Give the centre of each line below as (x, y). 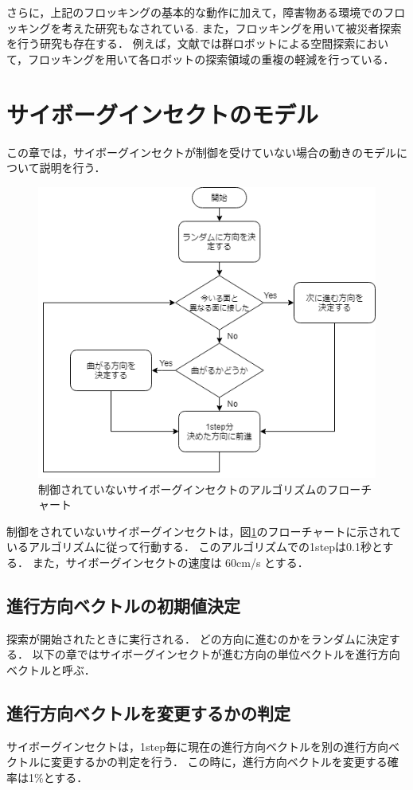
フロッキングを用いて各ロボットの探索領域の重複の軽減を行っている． (211, 59)
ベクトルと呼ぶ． (51, 669)
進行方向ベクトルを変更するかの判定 (148, 712)
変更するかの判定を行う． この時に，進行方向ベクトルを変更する (219, 762)
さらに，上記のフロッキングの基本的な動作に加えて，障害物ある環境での (195, 12)
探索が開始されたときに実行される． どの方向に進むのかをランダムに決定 (198, 638)
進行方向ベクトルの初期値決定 (123, 605)
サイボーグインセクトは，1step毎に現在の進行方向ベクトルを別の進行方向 (197, 746)
